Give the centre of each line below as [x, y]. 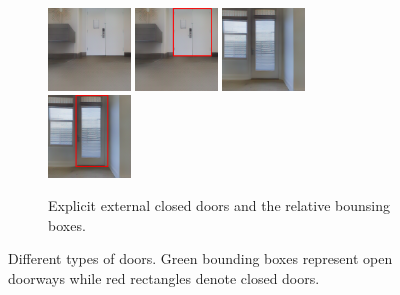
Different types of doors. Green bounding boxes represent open [200, 258]
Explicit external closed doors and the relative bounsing [219, 205]
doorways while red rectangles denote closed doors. [164, 278]
